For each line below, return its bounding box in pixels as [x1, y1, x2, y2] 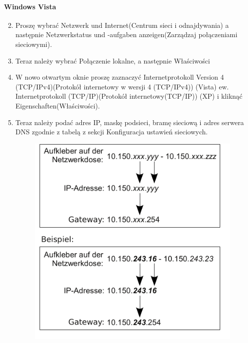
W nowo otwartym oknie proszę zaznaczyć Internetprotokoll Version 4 [15, 72, 224, 82]
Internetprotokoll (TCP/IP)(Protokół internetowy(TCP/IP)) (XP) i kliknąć [15, 91, 243, 101]
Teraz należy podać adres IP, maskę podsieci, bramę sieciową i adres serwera [15, 117, 244, 127]
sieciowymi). [15, 39, 52, 49]
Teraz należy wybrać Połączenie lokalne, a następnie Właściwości [15, 55, 210, 65]
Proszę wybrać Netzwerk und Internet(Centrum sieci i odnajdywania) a [15, 20, 229, 30]
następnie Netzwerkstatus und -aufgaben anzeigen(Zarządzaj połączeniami [15, 29, 238, 40]
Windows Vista [4, 1, 57, 11]
